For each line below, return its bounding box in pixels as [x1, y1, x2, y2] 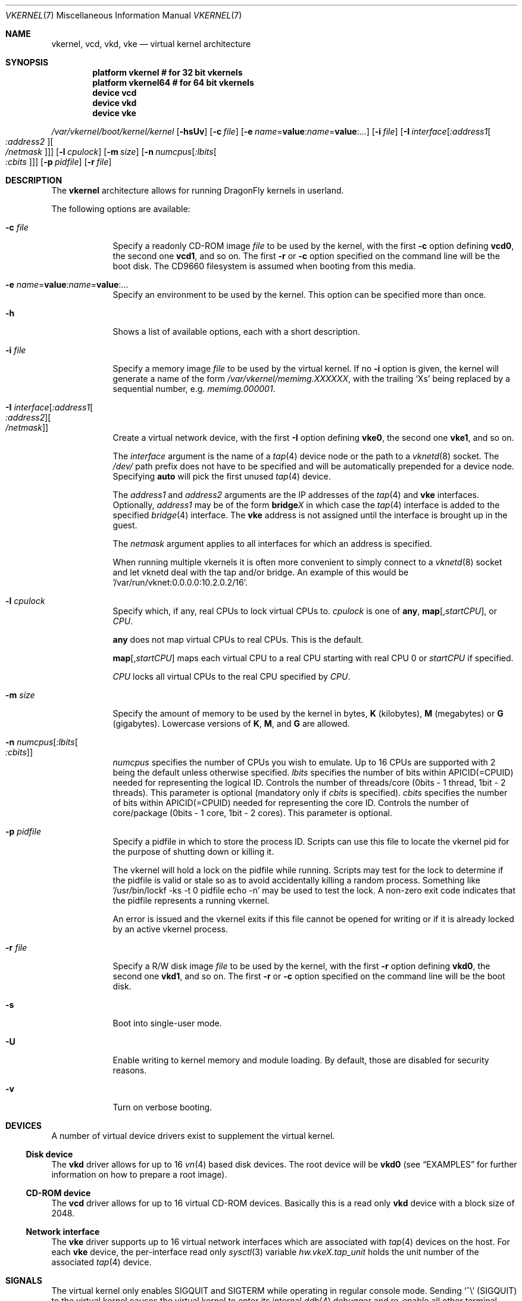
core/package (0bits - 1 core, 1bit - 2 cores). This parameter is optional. [112, 808, 392, 818]
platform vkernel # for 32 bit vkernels [92, 67, 243, 77]
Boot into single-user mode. [112, 1018, 222, 1028]
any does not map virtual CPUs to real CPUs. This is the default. [112, 634, 364, 645]
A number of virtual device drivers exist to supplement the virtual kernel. [51, 1131, 335, 1141]
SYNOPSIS [5, 57, 49, 67]
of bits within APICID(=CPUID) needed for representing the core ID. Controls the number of [112, 798, 469, 808]
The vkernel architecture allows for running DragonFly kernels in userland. [51, 185, 344, 195]
